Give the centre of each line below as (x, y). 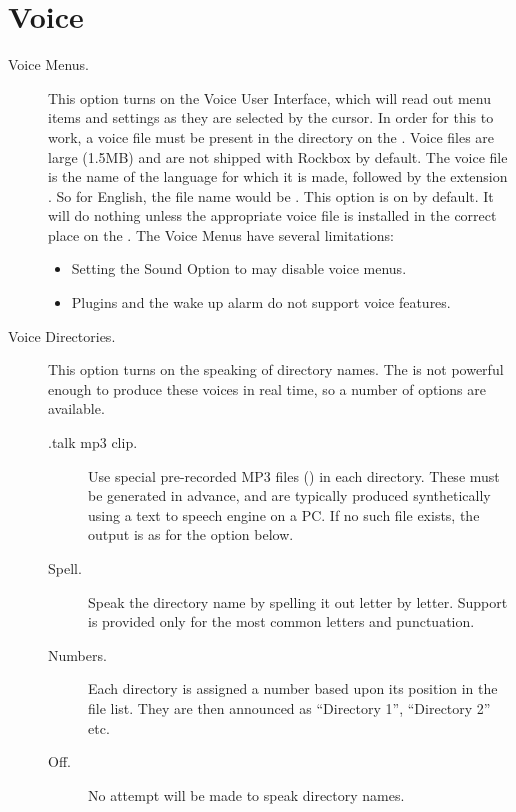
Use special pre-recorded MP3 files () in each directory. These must (294, 475)
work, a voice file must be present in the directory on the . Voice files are (271, 136)
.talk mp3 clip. (93, 442)
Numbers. (77, 654)
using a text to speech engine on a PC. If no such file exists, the (284, 514)
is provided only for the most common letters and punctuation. (281, 621)
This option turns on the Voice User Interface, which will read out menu (269, 97)
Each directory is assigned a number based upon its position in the (293, 688)
